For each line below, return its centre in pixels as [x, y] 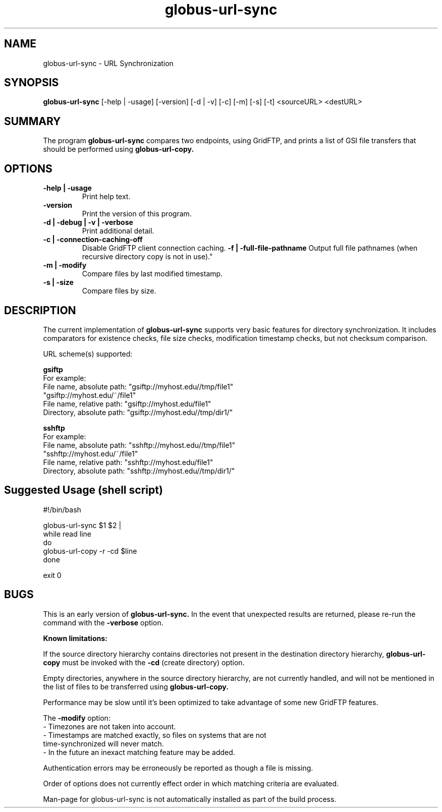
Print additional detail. [118, 231]
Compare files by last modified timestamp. [152, 274]
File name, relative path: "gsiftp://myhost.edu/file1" [127, 403]
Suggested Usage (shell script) [84, 490]
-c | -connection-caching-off [93, 240]
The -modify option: [77, 718]
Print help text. [106, 197]
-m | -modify [65, 265]
